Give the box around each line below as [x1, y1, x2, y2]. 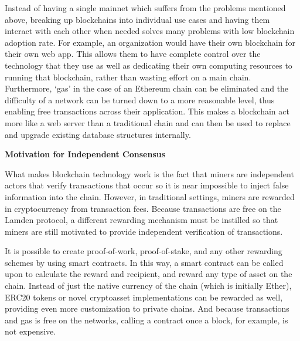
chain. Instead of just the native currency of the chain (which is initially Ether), [5, 279, 292, 292]
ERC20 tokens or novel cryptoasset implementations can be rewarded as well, [5, 291, 283, 303]
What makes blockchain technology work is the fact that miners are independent [5, 167, 294, 180]
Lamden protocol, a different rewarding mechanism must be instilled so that [5, 214, 278, 226]
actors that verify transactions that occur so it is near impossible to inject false [5, 179, 289, 191]
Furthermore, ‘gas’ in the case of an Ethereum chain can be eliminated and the [5, 82, 289, 94]
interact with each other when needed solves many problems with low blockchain [5, 25, 295, 37]
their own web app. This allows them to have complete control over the [5, 48, 261, 60]
